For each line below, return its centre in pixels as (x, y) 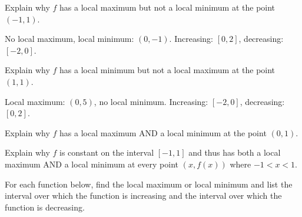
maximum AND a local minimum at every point (92, 164)
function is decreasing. (45, 207)
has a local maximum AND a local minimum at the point (163, 132)
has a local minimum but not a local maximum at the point (167, 70)
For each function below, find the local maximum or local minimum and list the (149, 184)
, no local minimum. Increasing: (151, 101)
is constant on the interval (107, 152)
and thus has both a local (235, 152)
